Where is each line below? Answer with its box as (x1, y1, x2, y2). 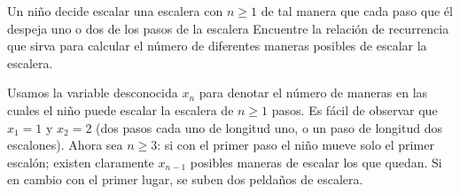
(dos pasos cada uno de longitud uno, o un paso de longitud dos (96, 118, 442, 136)
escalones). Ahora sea (7, 136, 123, 154)
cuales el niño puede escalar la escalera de (7, 100, 234, 119)
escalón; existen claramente (7, 152, 154, 171)
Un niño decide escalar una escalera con (7, 2, 223, 19)
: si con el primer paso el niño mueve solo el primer (157, 136, 434, 154)
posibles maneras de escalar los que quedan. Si (190, 152, 442, 171)
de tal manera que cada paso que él (261, 2, 453, 19)
